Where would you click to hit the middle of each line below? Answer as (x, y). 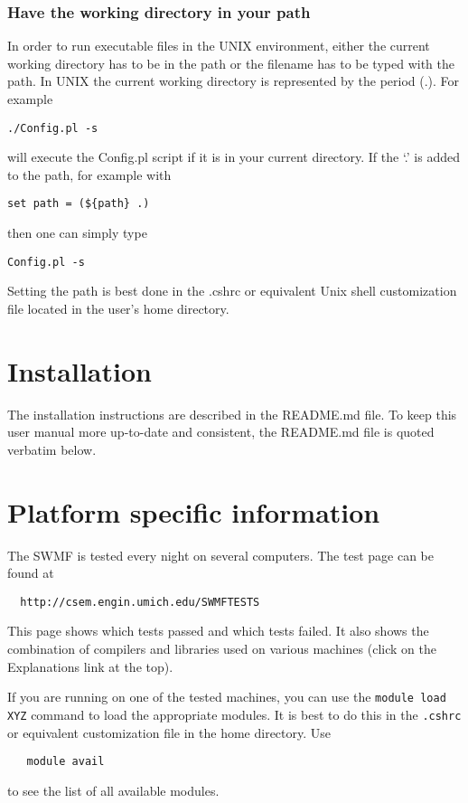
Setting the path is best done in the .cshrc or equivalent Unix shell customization (232, 291)
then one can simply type (77, 233)
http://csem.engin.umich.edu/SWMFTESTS (140, 602)
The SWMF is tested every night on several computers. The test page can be (220, 555)
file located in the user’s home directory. (118, 308)
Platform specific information (194, 511)
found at (31, 573)
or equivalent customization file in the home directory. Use (169, 732)
